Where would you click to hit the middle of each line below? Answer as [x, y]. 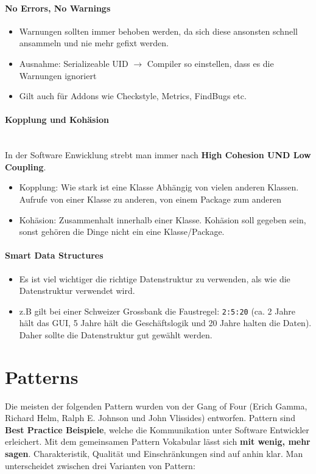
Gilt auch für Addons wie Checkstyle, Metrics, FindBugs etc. [133, 96]
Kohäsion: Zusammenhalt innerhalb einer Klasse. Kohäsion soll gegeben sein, [163, 219]
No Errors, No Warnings [58, 8]
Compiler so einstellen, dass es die [210, 63]
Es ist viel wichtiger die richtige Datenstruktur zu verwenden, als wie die [155, 278]
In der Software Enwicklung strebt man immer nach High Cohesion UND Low [158, 155]
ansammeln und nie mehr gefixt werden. [94, 43]
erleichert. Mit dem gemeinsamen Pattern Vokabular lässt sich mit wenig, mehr [158, 441]
